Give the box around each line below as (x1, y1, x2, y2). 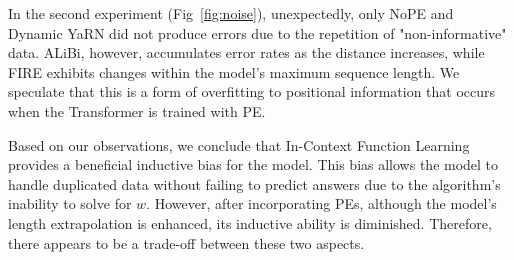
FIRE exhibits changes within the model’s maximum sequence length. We (8, 61, 460, 82)
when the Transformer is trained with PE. (8, 100, 266, 121)
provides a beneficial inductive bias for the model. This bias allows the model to (8, 154, 499, 175)
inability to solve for (8, 193, 132, 214)
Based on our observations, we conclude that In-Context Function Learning (8, 134, 470, 155)
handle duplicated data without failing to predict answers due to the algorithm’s (8, 173, 501, 194)
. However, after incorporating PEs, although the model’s (146, 193, 497, 214)
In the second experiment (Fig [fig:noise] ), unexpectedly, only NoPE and (8, 3, 454, 23)
